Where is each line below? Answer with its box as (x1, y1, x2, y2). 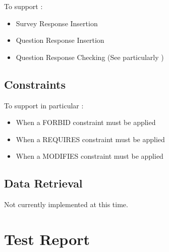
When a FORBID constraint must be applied (16, 117, 156, 128)
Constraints (4, 76, 66, 92)
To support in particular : (4, 100, 84, 110)
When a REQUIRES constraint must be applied (16, 134, 165, 144)
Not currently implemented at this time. (4, 199, 128, 210)
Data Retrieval (4, 175, 83, 191)
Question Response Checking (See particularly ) (16, 51, 164, 62)
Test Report (4, 228, 90, 249)
